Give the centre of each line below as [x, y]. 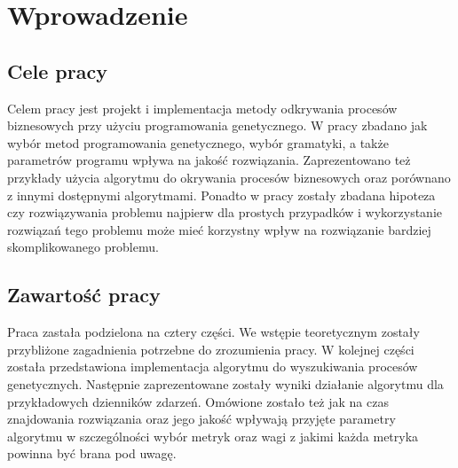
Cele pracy [57, 70]
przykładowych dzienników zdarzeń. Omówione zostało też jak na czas [198, 401]
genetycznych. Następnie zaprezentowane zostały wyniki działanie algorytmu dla [225, 383]
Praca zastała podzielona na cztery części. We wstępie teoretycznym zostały [213, 332]
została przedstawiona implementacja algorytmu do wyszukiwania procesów [213, 367]
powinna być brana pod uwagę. [92, 453]
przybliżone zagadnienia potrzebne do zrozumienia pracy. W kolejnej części [211, 349]
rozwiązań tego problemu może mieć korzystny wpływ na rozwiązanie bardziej [219, 229]
